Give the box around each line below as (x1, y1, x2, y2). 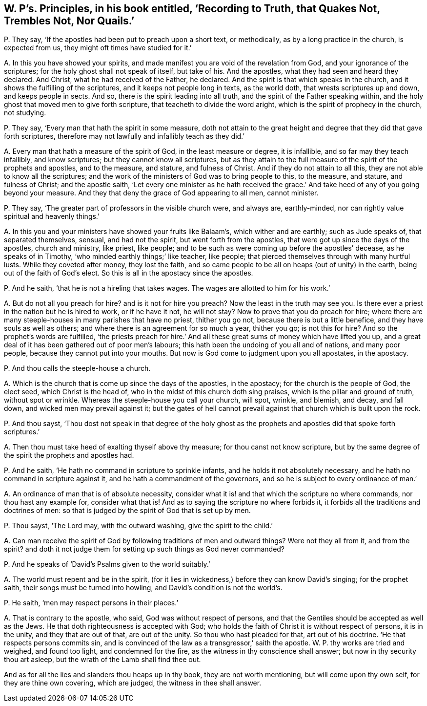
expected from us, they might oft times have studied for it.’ (4, 43, 192, 52)
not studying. (4, 108, 46, 117)
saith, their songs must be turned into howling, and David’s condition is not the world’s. (4, 583, 283, 592)
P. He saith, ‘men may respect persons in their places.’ (4, 599, 179, 607)
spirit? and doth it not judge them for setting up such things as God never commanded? (4, 545, 285, 554)
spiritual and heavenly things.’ (4, 212, 100, 221)
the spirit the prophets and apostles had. (4, 451, 134, 460)
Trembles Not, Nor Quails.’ (4, 15, 135, 27)
